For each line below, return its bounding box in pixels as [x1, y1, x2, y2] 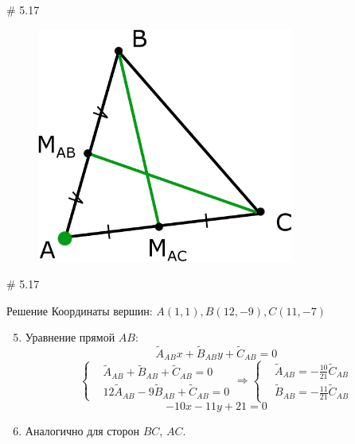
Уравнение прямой [25, 329, 115, 346]
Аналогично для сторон [25, 423, 140, 439]
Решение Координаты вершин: [6, 302, 153, 319]
